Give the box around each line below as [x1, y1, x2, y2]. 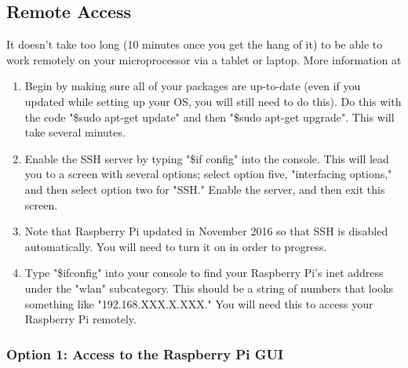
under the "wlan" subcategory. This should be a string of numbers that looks [24, 279, 394, 296]
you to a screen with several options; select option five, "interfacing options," [24, 166, 392, 182]
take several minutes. [24, 124, 126, 140]
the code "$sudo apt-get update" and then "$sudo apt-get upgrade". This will [24, 108, 395, 125]
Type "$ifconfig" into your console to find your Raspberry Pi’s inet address [24, 264, 384, 281]
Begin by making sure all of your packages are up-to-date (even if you [24, 78, 361, 94]
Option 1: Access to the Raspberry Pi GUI [6, 344, 284, 363]
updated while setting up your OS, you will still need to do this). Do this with [24, 93, 402, 109]
